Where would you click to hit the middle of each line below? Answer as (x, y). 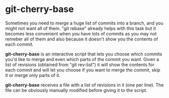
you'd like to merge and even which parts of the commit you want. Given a (82, 59)
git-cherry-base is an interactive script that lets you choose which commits (84, 54)
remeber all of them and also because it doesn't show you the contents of (82, 39)
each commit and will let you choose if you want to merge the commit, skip (83, 70)
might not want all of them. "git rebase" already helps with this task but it (80, 28)
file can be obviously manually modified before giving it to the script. (76, 90)
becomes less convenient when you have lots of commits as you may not (81, 33)
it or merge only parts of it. (33, 75)
